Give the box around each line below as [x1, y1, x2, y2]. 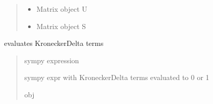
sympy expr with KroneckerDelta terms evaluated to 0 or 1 [24, 72, 209, 83]
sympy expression [24, 55, 79, 65]
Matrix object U [36, 4, 87, 14]
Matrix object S [36, 20, 86, 31]
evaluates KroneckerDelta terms [4, 38, 104, 48]
